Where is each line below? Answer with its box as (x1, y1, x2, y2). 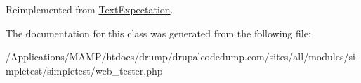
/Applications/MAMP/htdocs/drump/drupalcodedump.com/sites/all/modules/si (6, 49, 355, 64)
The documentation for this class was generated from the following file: (6, 25, 311, 40)
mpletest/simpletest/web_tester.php (6, 63, 163, 77)
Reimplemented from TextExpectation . (6, 2, 173, 16)
